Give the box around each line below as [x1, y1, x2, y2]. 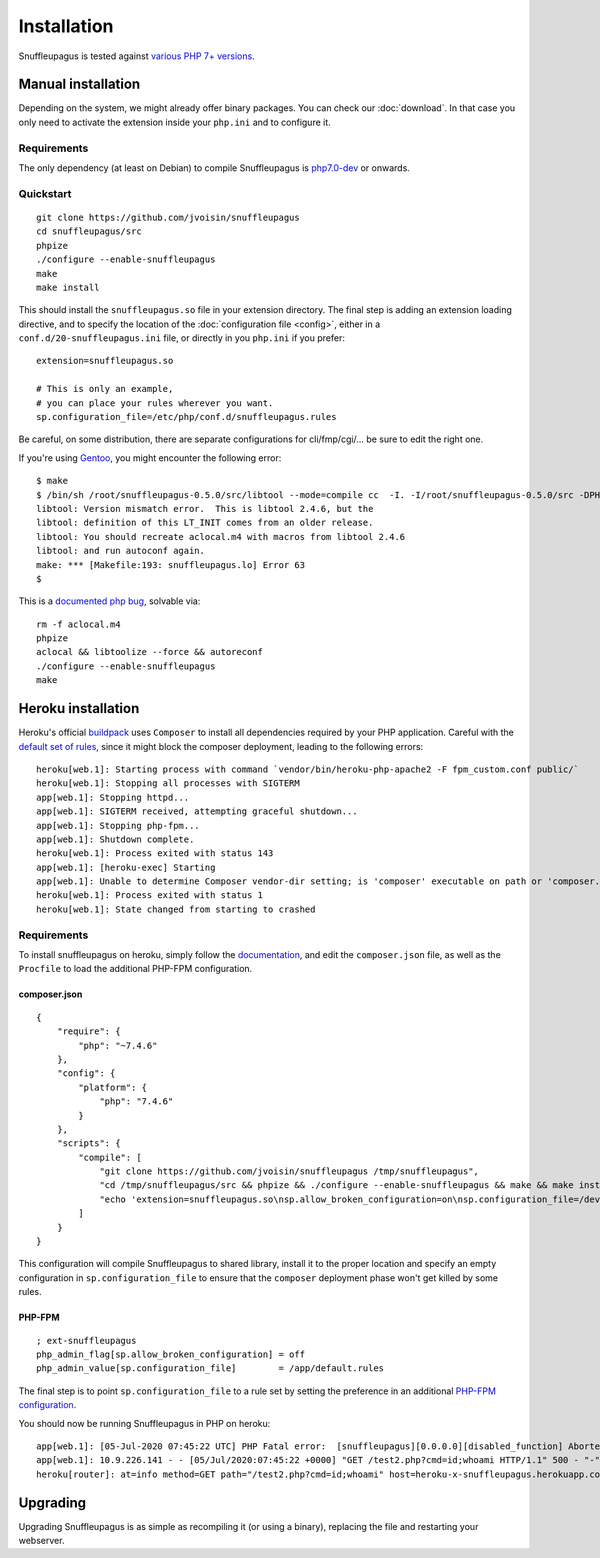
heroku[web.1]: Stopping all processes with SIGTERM [36, 778, 300, 789]
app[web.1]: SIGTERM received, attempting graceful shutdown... [36, 806, 359, 817]
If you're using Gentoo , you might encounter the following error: [18, 451, 282, 464]
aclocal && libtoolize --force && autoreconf [36, 646, 264, 658]
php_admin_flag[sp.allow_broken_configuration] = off [36, 1348, 305, 1360]
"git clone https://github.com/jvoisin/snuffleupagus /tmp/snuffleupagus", [99, 1166, 480, 1177]
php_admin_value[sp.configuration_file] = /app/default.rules [36, 1363, 385, 1374]
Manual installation [18, 76, 141, 93]
